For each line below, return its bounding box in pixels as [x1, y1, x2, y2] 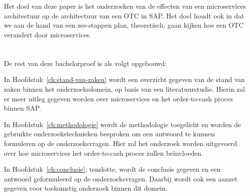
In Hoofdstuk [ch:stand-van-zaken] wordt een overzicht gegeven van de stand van [4, 74, 245, 84]
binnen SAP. [4, 103, 41, 113]
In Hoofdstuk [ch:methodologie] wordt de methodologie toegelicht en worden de [4, 119, 241, 129]
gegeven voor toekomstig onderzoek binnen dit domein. [4, 183, 167, 193]
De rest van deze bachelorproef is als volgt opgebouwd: [4, 58, 167, 68]
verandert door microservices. [4, 29, 92, 39]
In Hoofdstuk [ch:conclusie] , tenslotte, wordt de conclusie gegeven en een [4, 164, 221, 174]
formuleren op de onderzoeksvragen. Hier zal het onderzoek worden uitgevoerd [4, 138, 237, 148]
